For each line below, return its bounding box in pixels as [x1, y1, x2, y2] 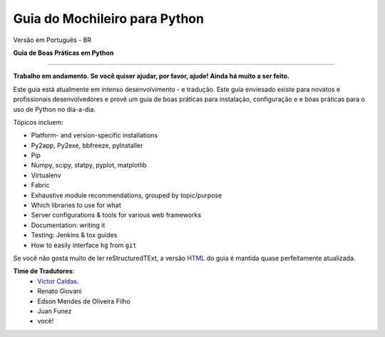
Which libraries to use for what [31, 201, 121, 209]
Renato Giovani [37, 287, 82, 296]
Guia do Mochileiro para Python [13, 11, 205, 26]
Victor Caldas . [37, 276, 79, 285]
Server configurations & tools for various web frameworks [31, 211, 202, 219]
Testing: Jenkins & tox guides [31, 231, 118, 239]
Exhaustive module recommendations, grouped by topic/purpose [31, 191, 222, 199]
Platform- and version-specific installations [31, 131, 158, 140]
